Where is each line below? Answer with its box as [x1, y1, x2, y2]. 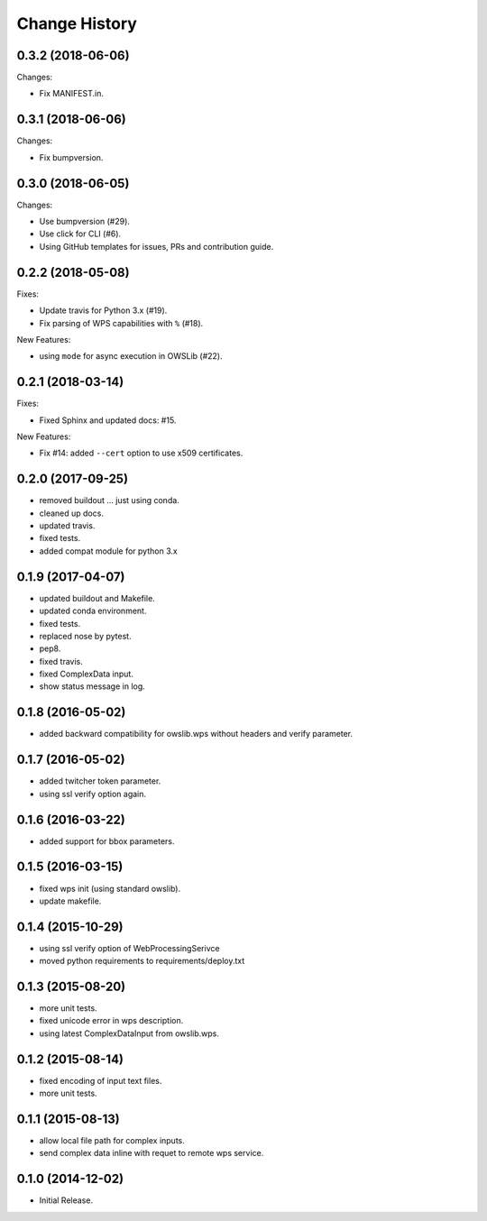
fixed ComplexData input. [39, 668, 134, 680]
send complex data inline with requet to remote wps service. [39, 1148, 264, 1159]
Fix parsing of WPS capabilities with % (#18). [39, 317, 204, 328]
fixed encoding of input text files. [39, 1075, 162, 1086]
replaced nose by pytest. [39, 630, 132, 641]
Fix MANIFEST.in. [39, 88, 104, 99]
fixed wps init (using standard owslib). [39, 883, 180, 894]
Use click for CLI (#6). [39, 228, 122, 239]
